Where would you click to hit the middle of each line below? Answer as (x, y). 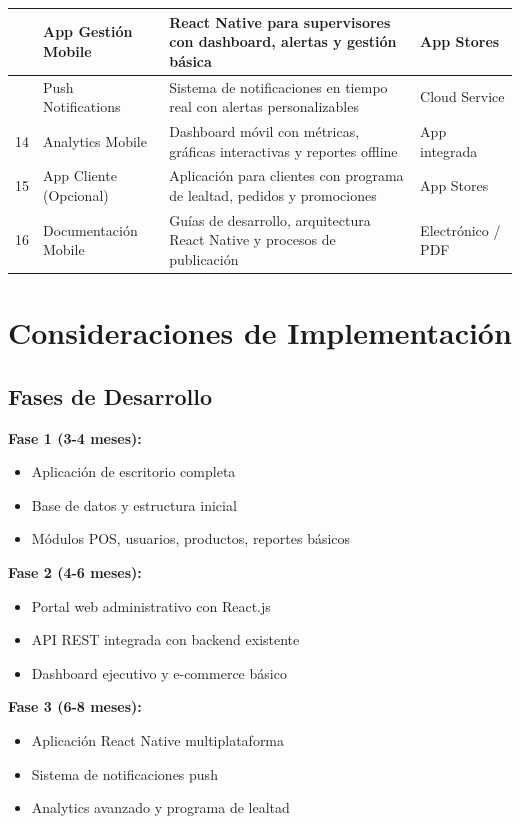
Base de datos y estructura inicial (134, 504)
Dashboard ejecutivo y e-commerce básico (159, 672)
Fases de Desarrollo (110, 395)
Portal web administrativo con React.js (151, 605)
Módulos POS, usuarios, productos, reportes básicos (191, 538)
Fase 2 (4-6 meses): (75, 572)
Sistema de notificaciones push (124, 773)
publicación (204, 259)
